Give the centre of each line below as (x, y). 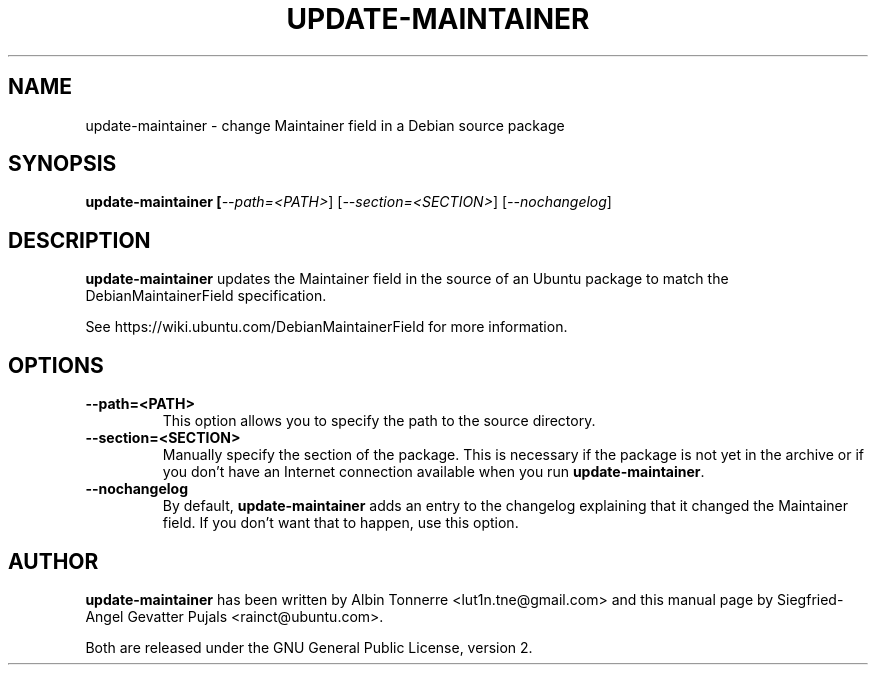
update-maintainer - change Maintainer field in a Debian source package (325, 125)
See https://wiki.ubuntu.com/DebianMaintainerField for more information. (326, 327)
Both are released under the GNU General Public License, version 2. (309, 647)
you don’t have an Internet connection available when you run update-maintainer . (433, 472)
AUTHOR (53, 561)
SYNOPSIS (62, 164)
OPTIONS (56, 365)
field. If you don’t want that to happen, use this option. (340, 523)
